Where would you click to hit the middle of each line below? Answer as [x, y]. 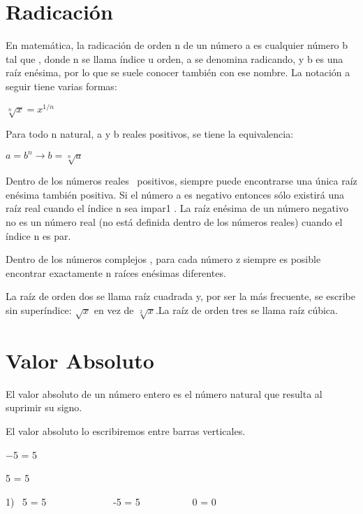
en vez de [114, 309]
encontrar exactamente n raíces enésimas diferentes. [116, 272]
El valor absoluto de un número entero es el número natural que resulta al [164, 393]
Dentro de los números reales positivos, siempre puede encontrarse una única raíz [181, 181]
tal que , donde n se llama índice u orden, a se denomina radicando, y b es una [175, 58]
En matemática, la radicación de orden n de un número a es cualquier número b [177, 45]
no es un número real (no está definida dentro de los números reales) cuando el [174, 221]
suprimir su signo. [44, 407]
